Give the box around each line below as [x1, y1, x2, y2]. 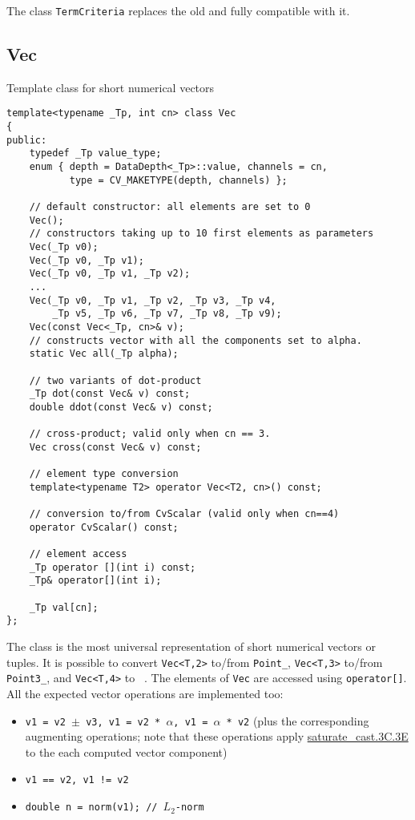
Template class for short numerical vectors [6, 79, 215, 95]
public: [6, 134, 47, 146]
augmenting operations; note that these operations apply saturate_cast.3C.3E [25, 728, 409, 745]
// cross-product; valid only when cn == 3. [29, 428, 271, 440]
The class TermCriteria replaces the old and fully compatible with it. [6, 2, 350, 18]
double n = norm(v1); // [25, 802, 158, 814]
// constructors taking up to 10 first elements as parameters [29, 228, 374, 240]
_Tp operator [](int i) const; [29, 561, 196, 573]
